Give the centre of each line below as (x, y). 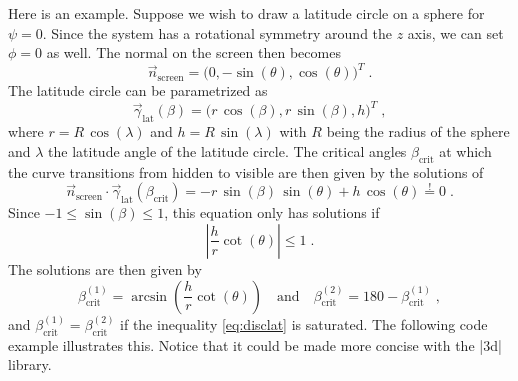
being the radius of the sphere (418, 131)
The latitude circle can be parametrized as (138, 90)
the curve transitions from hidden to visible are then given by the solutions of (246, 171)
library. (30, 364)
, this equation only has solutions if (272, 212)
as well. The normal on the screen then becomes (193, 52)
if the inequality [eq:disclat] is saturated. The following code (304, 324)
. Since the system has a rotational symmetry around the (217, 32)
